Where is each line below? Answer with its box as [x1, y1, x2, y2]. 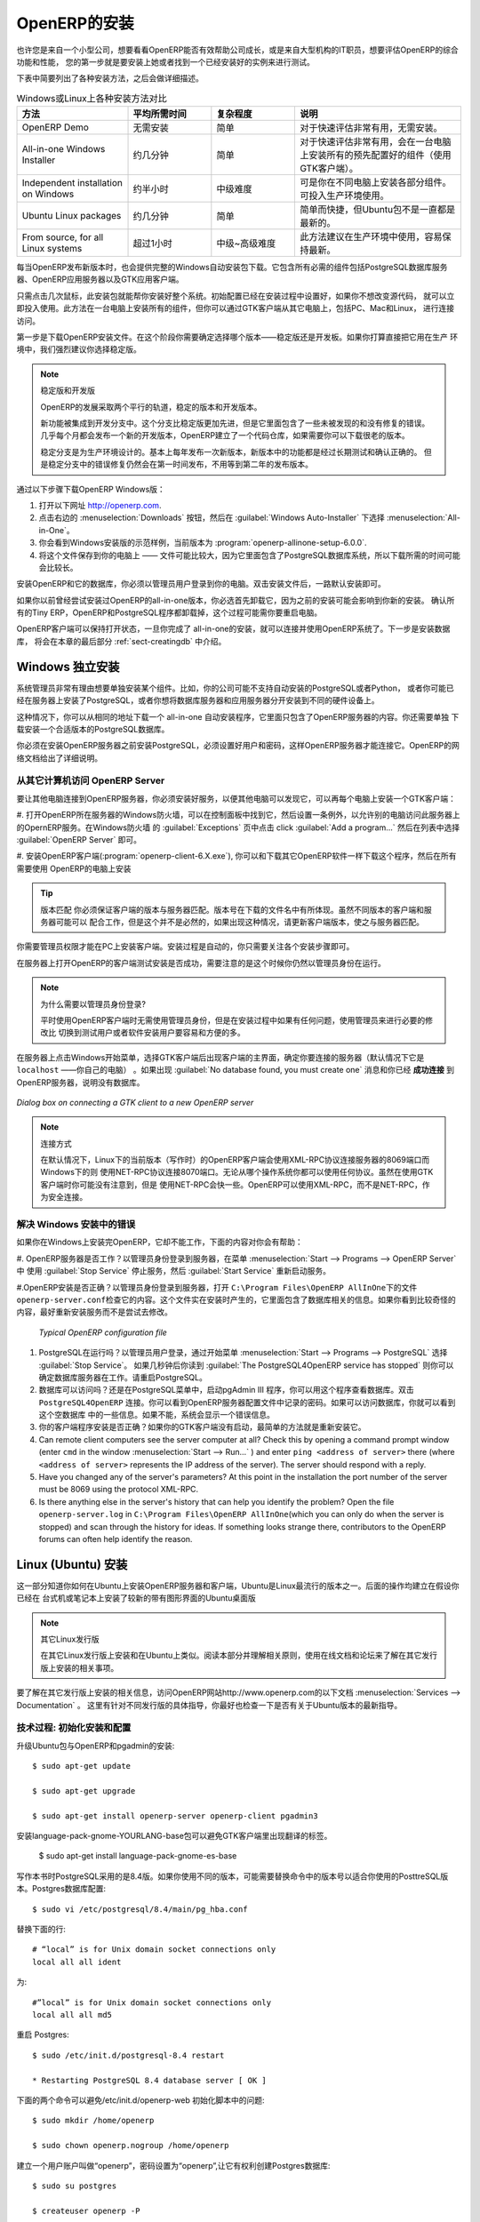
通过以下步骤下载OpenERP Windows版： [16, 484, 166, 494]
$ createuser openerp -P [32, 2205, 140, 2216]
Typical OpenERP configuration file [38, 1327, 168, 1338]
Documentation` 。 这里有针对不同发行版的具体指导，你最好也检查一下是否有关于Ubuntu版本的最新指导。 [16, 1699, 403, 1710]
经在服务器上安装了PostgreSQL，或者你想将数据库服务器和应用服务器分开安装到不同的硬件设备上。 [16, 695, 380, 706]
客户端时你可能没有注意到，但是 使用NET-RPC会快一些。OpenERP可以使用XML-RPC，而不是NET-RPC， [40, 1179, 422, 1190]
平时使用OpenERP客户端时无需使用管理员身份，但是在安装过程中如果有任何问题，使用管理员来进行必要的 [40, 1014, 426, 1026]
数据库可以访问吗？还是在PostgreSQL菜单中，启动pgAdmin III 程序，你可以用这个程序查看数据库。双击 [38, 1385, 414, 1395]
